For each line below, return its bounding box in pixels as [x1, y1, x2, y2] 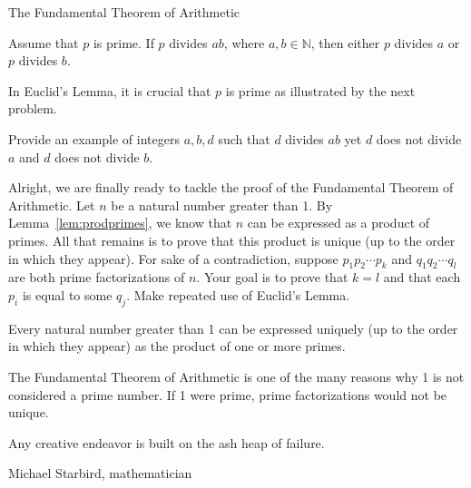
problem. [8, 99, 57, 118]
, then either [310, 33, 380, 52]
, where [223, 33, 265, 52]
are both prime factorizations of [8, 268, 185, 287]
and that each [383, 268, 461, 287]
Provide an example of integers [8, 129, 180, 148]
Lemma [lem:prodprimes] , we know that [8, 213, 232, 232]
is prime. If [93, 33, 154, 52]
